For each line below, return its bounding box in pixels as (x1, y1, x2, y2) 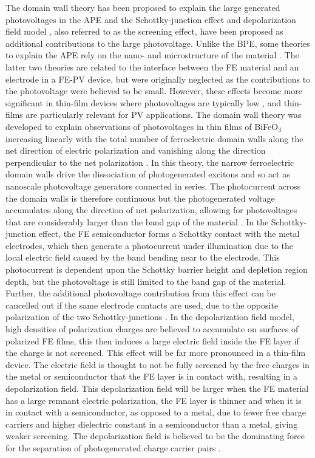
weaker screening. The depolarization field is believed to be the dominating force (5, 429, 305, 442)
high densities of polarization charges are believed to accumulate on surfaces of (5, 323, 299, 335)
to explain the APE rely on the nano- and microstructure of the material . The (5, 49, 299, 61)
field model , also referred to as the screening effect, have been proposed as (5, 25, 283, 38)
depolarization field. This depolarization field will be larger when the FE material (5, 382, 309, 394)
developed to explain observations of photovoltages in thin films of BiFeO (5, 120, 279, 132)
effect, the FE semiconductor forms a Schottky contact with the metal (38, 227, 300, 240)
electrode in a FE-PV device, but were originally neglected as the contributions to (5, 72, 311, 85)
